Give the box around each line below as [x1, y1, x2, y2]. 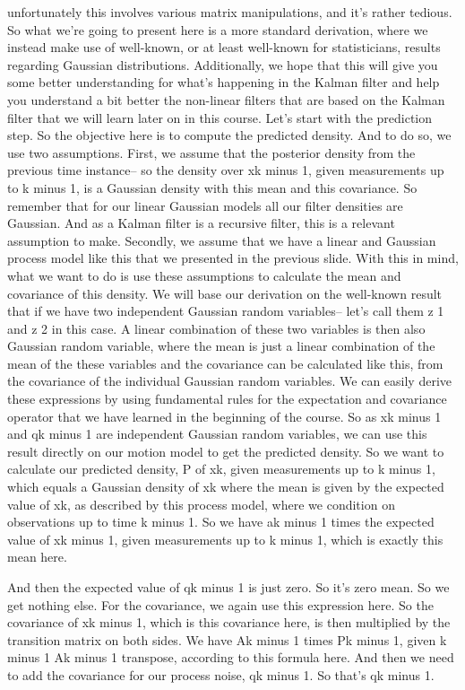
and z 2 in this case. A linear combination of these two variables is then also [7, 319, 426, 337]
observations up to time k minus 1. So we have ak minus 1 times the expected [7, 512, 435, 531]
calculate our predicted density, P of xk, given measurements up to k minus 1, [7, 459, 435, 478]
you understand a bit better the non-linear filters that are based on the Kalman [7, 90, 445, 109]
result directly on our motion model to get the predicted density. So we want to [7, 441, 444, 460]
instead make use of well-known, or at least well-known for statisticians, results [7, 38, 441, 57]
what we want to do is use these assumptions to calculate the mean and [7, 266, 401, 284]
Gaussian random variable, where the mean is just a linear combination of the [7, 336, 435, 355]
